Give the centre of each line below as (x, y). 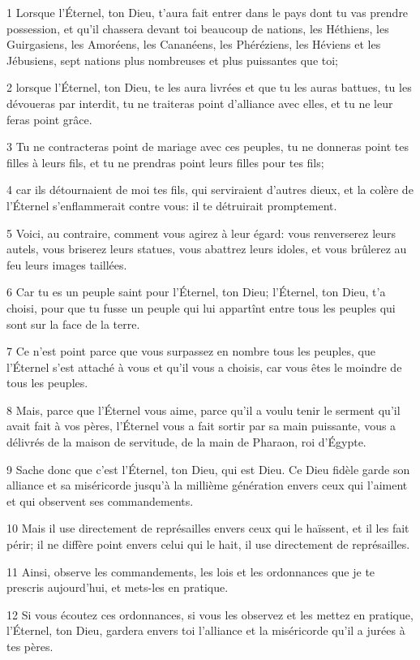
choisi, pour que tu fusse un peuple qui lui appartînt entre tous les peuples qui (201, 307)
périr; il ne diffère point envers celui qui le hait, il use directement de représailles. (208, 544)
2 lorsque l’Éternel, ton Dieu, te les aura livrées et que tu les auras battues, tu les (209, 87)
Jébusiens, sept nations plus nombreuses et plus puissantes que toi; (173, 60)
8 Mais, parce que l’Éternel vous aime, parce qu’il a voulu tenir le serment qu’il (204, 410)
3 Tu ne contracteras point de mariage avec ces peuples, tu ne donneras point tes (208, 147)
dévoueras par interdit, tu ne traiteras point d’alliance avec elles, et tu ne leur (200, 103)
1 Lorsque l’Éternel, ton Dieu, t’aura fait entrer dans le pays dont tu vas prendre (208, 12)
